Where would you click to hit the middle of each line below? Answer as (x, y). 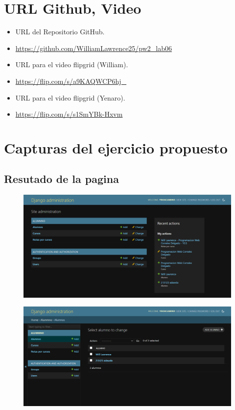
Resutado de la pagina (61, 179)
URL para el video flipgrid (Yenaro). (70, 97)
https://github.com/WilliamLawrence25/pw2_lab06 (94, 48)
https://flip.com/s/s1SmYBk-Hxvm (69, 114)
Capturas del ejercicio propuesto (116, 147)
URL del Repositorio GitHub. (60, 32)
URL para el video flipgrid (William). (72, 64)
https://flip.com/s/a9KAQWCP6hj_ (71, 81)
